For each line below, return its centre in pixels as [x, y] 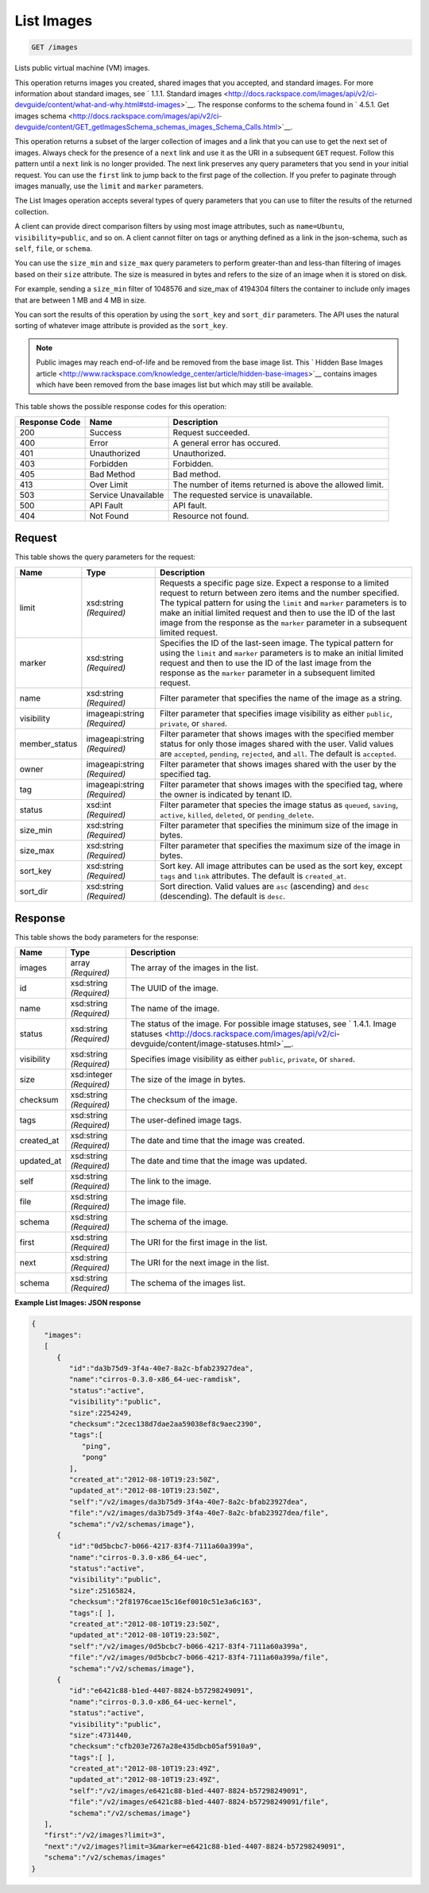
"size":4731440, [100, 1735]
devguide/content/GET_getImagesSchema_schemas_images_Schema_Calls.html [146, 127]
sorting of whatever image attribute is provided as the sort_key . [121, 326]
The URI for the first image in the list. [199, 1242]
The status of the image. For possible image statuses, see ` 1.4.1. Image [263, 1024]
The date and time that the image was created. [217, 1141]
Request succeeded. [211, 432]
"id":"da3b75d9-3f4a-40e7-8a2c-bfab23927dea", [161, 1369]
